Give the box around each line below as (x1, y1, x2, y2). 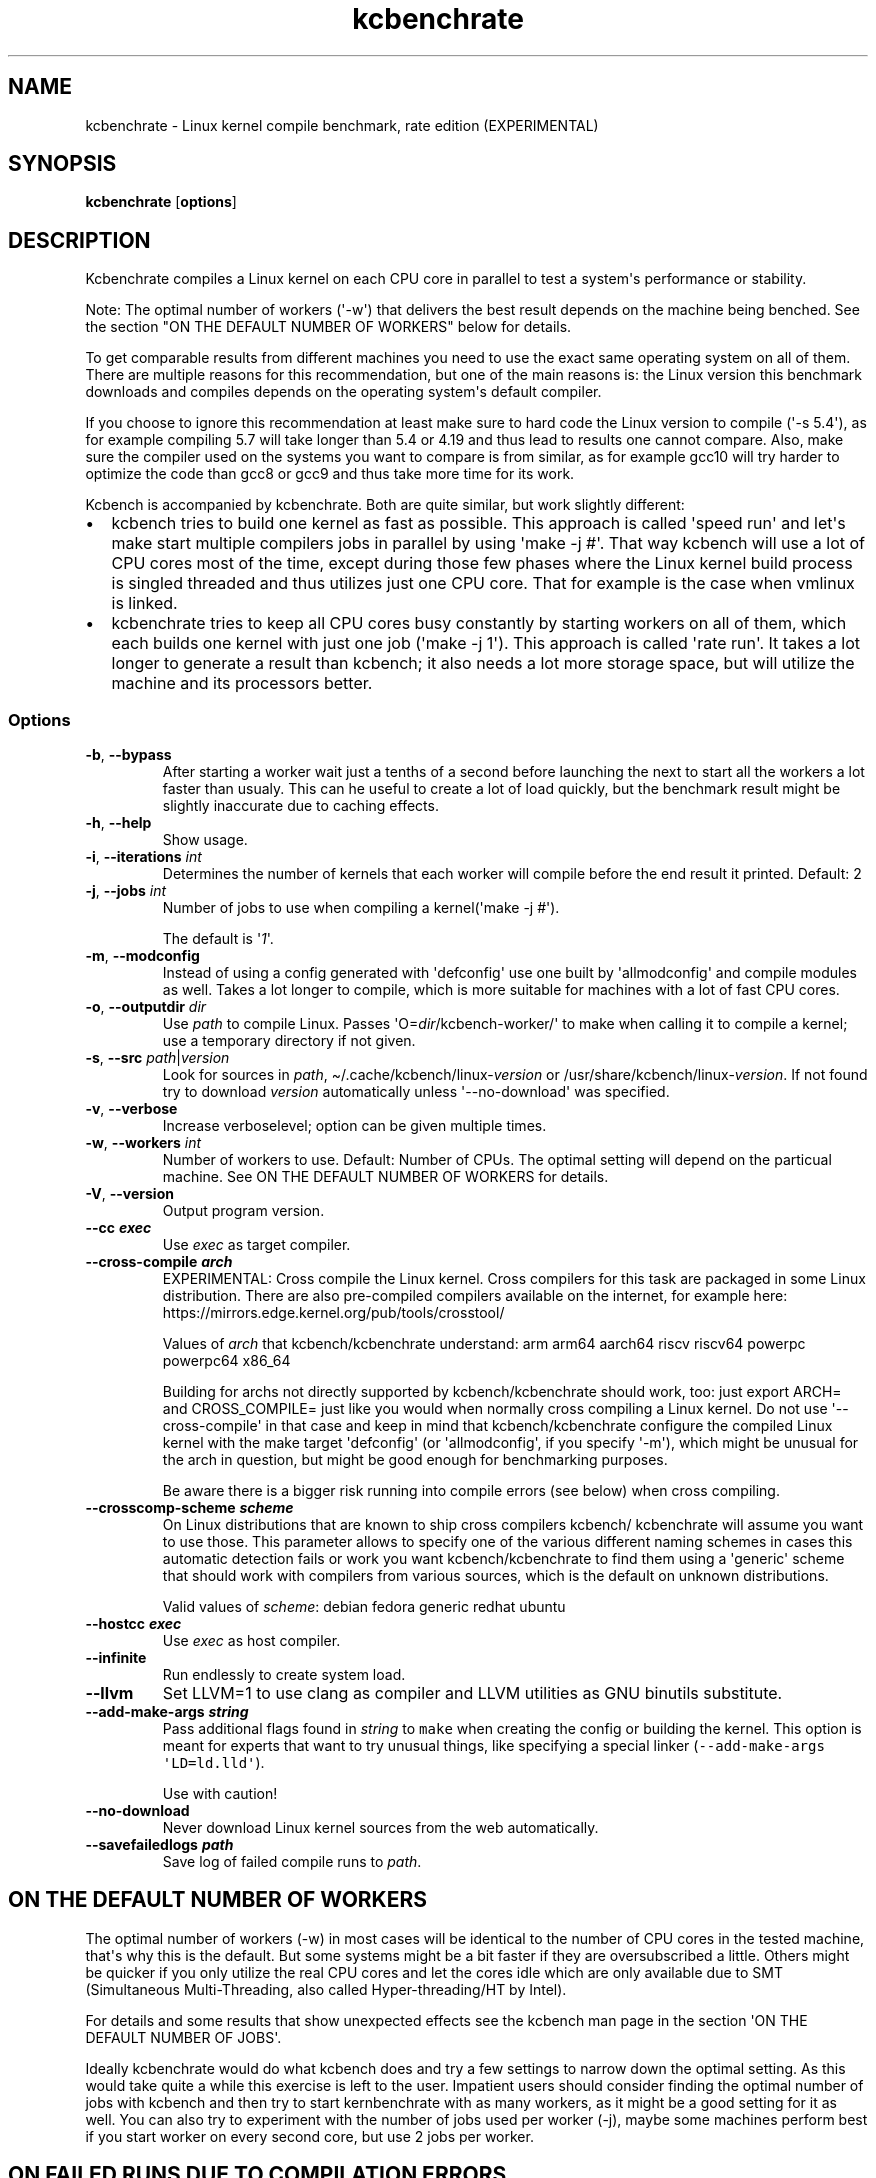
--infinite (85, 1649, 147, 1667)
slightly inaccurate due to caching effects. (162, 797, 439, 815)
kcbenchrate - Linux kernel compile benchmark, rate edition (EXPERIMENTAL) (85, 116, 599, 134)
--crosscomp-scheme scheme (85, 1499, 294, 1517)
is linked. (111, 593, 178, 614)
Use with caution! (162, 1785, 278, 1803)
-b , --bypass (85, 746, 172, 764)
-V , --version (85, 1185, 174, 1203)
